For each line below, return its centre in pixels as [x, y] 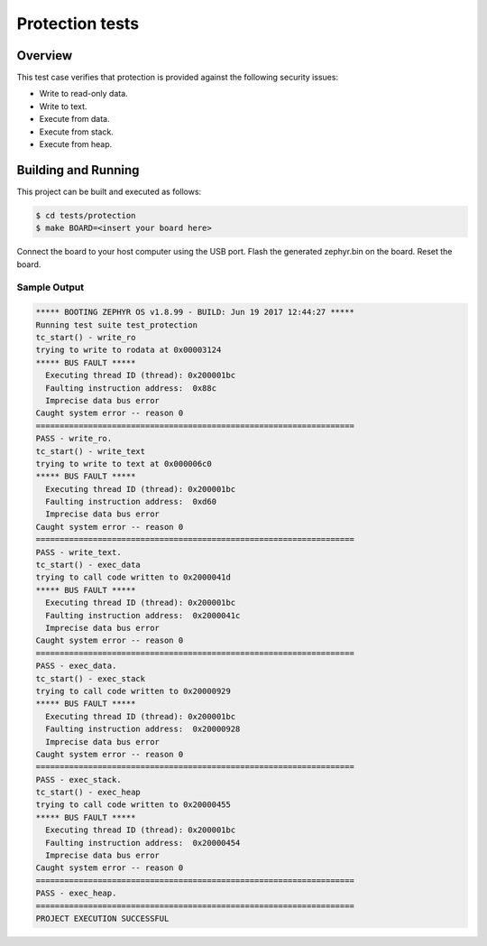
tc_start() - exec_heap [88, 793]
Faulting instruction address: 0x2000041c [143, 615]
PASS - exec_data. [76, 666]
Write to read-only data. [83, 94]
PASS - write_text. [78, 552]
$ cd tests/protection [86, 215]
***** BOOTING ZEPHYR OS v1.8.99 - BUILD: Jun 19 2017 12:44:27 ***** [195, 312]
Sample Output [51, 287]
